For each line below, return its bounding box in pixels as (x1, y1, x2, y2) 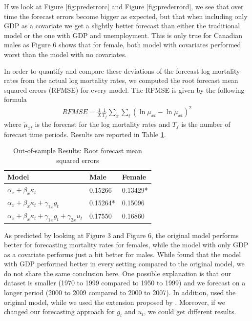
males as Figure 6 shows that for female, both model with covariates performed (4, 40, 241, 50)
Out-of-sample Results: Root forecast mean (13, 145, 142, 156)
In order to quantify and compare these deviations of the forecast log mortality (4, 65, 240, 76)
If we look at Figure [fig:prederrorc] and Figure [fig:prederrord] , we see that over (4, 1, 244, 11)
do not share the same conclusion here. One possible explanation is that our (4, 268, 231, 278)
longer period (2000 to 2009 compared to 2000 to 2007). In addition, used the (4, 287, 236, 298)
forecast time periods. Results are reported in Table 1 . (4, 129, 166, 139)
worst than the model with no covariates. (4, 49, 127, 59)
